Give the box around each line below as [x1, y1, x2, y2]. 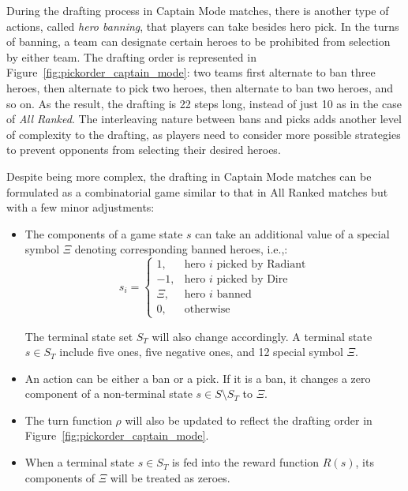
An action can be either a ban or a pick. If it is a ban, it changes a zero [24, 369, 371, 386]
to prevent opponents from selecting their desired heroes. [6, 141, 281, 158]
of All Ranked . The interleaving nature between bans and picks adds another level [6, 111, 402, 127]
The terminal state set [24, 328, 133, 344]
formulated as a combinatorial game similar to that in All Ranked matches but [6, 183, 388, 200]
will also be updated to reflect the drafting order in [125, 411, 372, 428]
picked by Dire [216, 274, 288, 286]
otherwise [184, 304, 230, 316]
